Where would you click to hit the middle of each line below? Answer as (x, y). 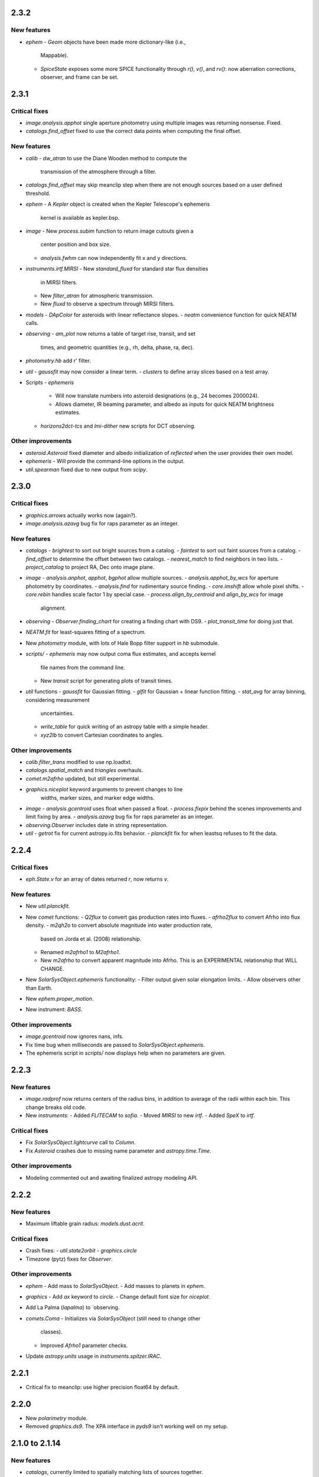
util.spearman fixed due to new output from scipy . (87, 469)
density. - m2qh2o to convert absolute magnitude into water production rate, (119, 925)
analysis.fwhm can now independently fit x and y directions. (114, 258)
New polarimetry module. (57, 1418)
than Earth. (39, 988)
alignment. (53, 608)
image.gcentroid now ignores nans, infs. (75, 1036)
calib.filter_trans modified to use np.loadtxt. (79, 762)
